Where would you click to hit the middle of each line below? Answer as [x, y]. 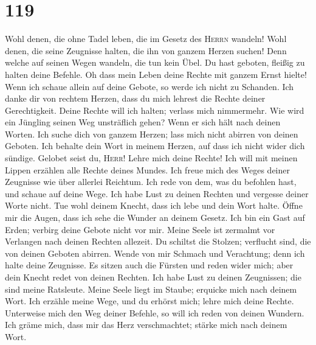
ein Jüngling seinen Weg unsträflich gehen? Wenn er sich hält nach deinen [143, 122]
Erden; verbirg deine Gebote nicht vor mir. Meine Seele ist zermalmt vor [140, 229]
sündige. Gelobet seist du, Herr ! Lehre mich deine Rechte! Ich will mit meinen [151, 158]
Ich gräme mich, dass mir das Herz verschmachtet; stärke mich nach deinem [146, 325]
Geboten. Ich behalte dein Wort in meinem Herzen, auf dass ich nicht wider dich [155, 146]
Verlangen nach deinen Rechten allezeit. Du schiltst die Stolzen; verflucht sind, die [158, 241]
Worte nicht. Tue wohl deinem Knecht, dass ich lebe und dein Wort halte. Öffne [154, 205]
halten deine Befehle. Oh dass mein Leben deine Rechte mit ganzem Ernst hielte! [156, 74]
